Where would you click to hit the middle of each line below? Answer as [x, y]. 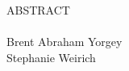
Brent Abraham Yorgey [64, 42]
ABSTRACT [38, 10]
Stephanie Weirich [51, 57]
